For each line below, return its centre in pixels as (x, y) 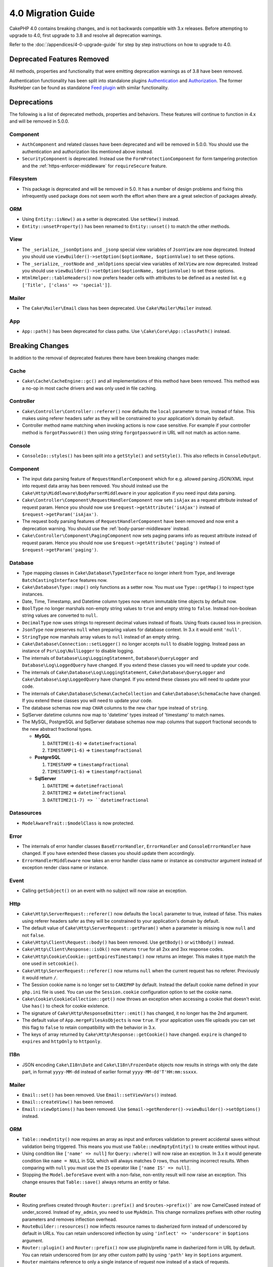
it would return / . (40, 978)
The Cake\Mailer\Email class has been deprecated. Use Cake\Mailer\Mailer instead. (117, 308)
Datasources (26, 813)
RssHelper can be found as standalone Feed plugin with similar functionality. (89, 88)
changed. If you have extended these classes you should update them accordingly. (108, 853)
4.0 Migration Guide (52, 13)
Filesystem (23, 179)
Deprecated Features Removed (59, 59)
